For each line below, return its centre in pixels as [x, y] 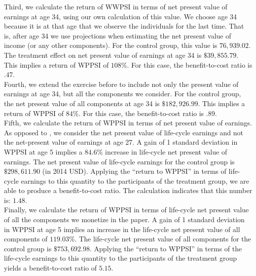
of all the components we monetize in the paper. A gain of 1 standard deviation [124, 219]
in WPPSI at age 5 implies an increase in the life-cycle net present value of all [122, 229]
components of [26, 239]
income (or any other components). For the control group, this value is [111, 45]
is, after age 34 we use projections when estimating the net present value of [118, 35]
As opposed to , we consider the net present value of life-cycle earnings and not [124, 132]
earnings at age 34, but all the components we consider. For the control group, [123, 94]
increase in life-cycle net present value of [166, 151]
